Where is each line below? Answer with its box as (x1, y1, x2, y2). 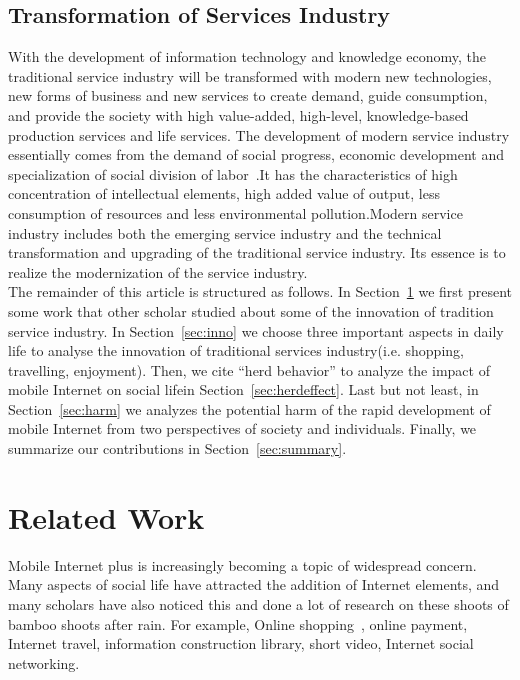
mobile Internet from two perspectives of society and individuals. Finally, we (8, 418, 477, 439)
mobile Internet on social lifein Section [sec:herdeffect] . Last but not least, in (8, 379, 479, 400)
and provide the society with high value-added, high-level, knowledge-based (8, 104, 469, 125)
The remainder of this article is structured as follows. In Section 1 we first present (8, 281, 513, 302)
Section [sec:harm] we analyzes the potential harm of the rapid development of (8, 398, 491, 419)
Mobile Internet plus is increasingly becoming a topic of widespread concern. (8, 554, 477, 575)
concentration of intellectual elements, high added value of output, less (8, 183, 440, 204)
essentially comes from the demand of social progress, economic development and (8, 144, 504, 165)
